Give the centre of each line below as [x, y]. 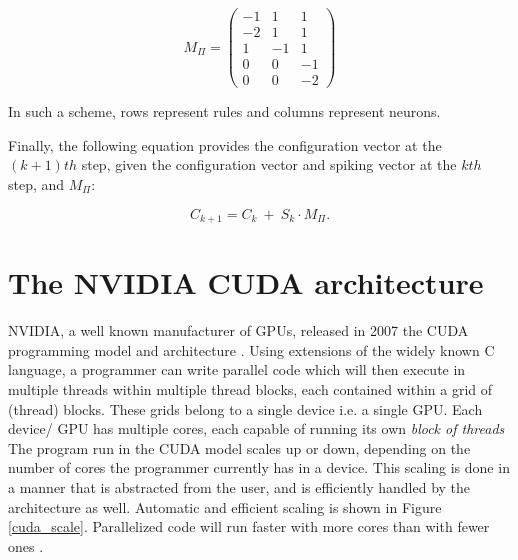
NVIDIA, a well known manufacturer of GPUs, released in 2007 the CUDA [238, 330]
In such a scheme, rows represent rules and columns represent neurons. [224, 111]
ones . [26, 545]
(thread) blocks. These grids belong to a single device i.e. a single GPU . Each [245, 408]
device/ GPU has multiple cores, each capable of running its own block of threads [256, 428]
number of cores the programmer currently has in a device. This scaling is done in [259, 467]
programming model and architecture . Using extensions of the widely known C [251, 349]
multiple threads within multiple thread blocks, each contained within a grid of [250, 388]
